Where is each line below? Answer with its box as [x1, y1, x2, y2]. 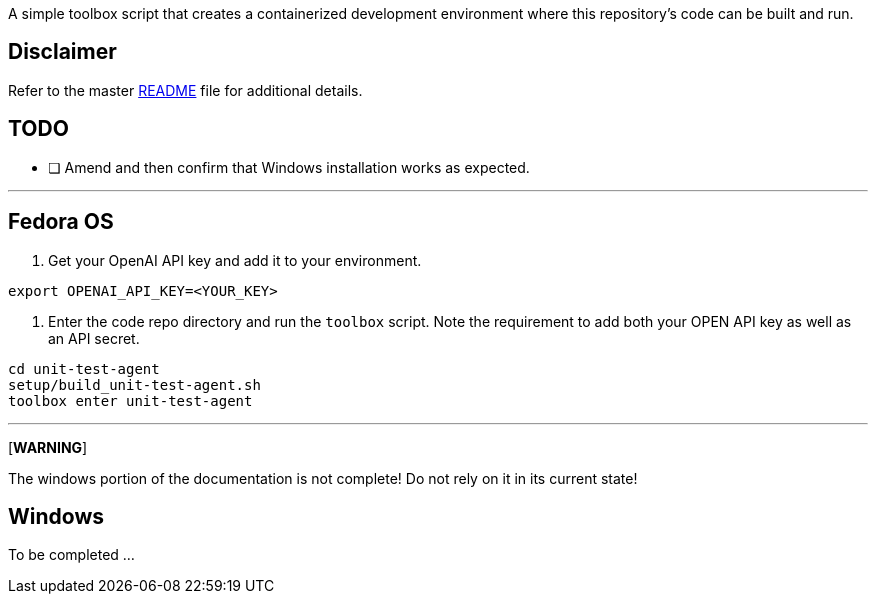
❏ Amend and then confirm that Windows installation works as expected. [48, 158, 530, 176]
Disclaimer [8, 39, 117, 65]
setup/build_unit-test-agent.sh [8, 376, 261, 393]
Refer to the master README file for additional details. [8, 81, 363, 99]
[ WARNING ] [8, 438, 88, 456]
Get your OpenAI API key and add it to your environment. [48, 251, 422, 269]
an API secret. [48, 329, 140, 347]
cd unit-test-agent [8, 360, 160, 377]
